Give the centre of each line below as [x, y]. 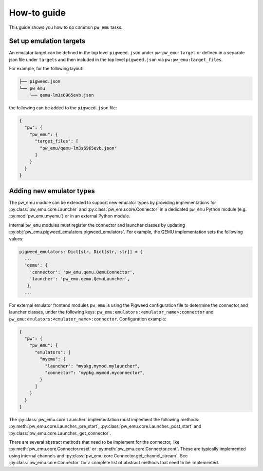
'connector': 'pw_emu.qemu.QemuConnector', [82, 272]
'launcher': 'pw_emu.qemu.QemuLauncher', [80, 279]
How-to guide [37, 13]
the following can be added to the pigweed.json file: [63, 108]
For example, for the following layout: [46, 69]
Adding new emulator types [52, 191]
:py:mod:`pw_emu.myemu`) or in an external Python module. [69, 216]
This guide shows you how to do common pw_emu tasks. [66, 27]
